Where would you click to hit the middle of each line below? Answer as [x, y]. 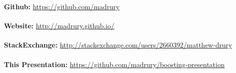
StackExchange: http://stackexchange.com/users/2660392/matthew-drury [118, 45]
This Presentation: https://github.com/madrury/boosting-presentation [114, 64]
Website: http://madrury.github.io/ [59, 26]
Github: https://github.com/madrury [62, 6]
